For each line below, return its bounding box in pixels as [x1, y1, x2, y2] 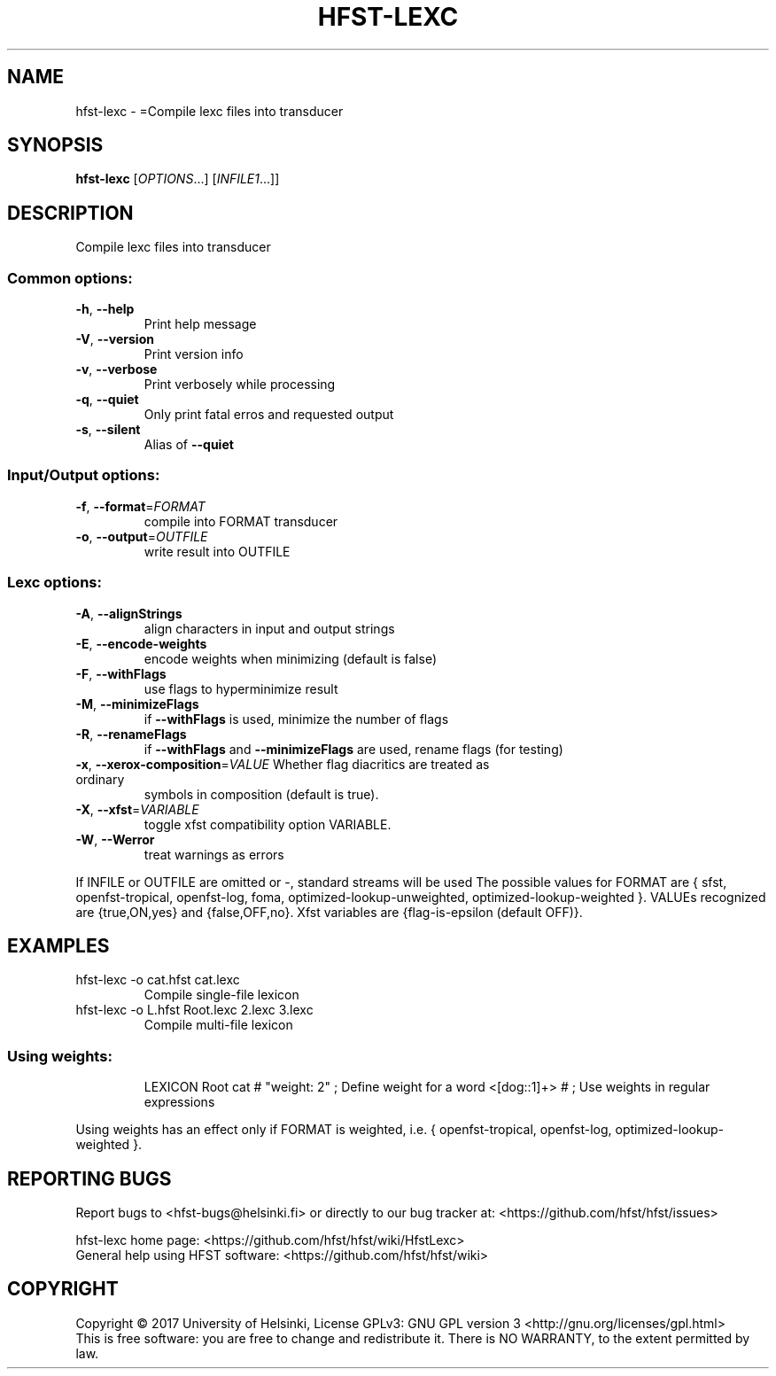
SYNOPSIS [7, 134, 104, 157]
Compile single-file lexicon [144, 987, 299, 1003]
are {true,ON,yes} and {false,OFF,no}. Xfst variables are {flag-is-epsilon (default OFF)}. [75, 904, 583, 920]
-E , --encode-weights [75, 635, 207, 651]
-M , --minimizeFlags [75, 696, 199, 711]
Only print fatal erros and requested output [144, 407, 394, 423]
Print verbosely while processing [144, 377, 336, 393]
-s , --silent [75, 422, 141, 438]
